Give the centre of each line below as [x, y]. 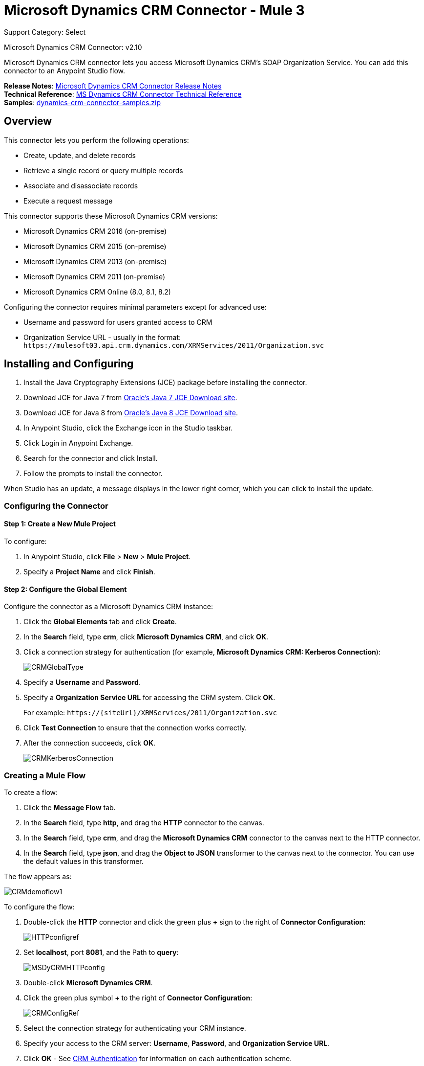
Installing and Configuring [69, 364]
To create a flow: [31, 792]
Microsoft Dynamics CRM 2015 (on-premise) [95, 246]
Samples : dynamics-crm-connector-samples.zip [83, 102]
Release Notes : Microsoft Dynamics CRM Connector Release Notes [113, 86]
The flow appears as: [38, 876]
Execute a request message [68, 201]
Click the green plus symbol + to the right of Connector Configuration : [138, 998]
